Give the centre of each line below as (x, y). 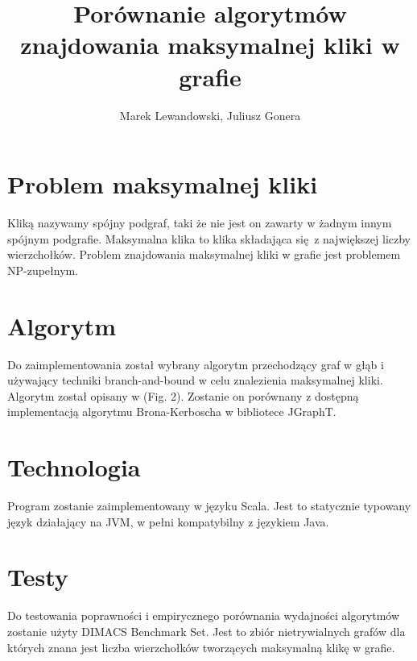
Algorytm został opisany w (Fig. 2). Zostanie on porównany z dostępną (183, 395)
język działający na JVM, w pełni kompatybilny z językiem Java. (168, 521)
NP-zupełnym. (43, 270)
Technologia (74, 467)
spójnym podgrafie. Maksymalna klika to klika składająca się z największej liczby (209, 238)
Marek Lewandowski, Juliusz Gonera (210, 115)
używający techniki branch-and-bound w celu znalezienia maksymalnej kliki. (195, 380)
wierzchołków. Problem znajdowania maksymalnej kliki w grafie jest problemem (204, 254)
